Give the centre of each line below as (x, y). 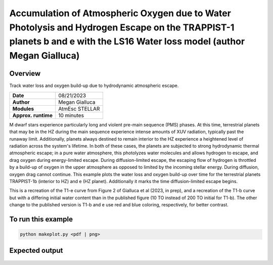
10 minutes (71, 115)
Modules (23, 109)
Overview (25, 74)
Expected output (36, 250)
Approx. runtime (33, 115)
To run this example (41, 219)
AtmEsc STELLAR (79, 109)
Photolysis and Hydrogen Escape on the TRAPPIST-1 (122, 27)
